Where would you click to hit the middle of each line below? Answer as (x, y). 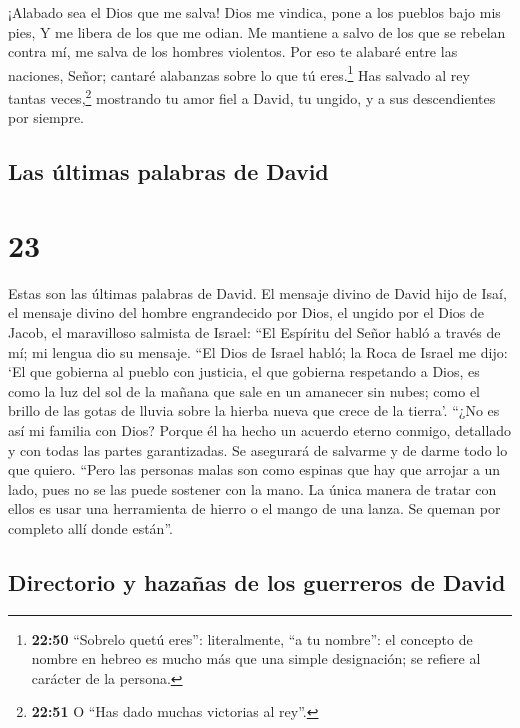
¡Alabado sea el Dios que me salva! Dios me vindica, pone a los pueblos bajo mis (254, 12)
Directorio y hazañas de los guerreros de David (257, 581)
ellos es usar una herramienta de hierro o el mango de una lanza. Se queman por (254, 508)
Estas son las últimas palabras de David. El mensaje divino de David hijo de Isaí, (257, 292)
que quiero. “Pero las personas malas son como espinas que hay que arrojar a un (254, 469)
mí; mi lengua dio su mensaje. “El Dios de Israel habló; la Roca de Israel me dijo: (258, 351)
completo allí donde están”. (90, 527)
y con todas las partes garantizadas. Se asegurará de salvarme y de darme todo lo (258, 449)
